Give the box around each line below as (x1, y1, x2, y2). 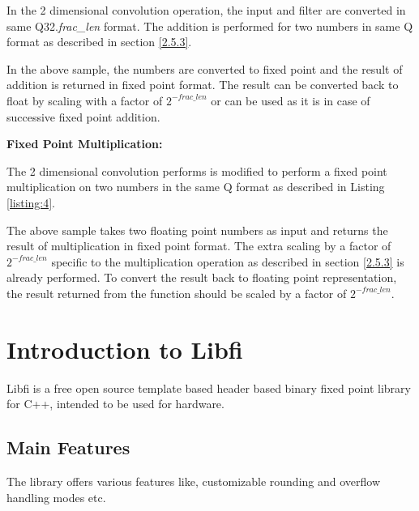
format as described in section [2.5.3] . (6, 33, 192, 50)
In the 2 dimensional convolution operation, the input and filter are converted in (6, 2, 406, 18)
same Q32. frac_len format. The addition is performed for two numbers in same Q (6, 17, 413, 34)
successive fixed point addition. (6, 108, 160, 125)
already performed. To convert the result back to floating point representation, (6, 269, 397, 286)
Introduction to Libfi (6, 332, 243, 365)
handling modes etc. (6, 488, 106, 505)
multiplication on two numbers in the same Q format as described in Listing (6, 178, 385, 195)
